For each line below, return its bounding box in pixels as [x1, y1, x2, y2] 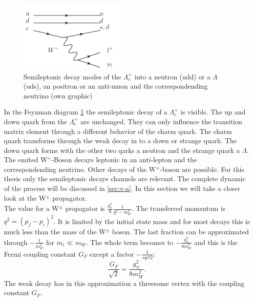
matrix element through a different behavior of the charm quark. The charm [4, 126, 232, 136]
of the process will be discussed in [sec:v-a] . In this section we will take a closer [4, 183, 240, 193]
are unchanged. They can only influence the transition [80, 116, 242, 126]
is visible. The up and [180, 107, 246, 117]
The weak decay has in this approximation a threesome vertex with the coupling [4, 278, 245, 288]
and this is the [194, 237, 237, 247]
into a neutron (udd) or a [134, 71, 211, 81]
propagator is [65, 203, 105, 213]
